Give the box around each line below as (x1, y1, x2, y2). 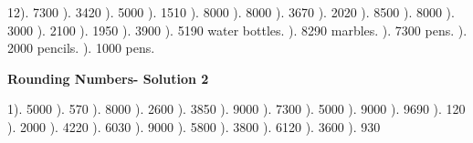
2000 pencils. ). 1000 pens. (7, 38, 155, 57)
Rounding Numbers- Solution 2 (7, 68, 209, 87)
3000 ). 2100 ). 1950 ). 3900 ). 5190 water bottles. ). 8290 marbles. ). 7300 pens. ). (7, 20, 468, 39)
